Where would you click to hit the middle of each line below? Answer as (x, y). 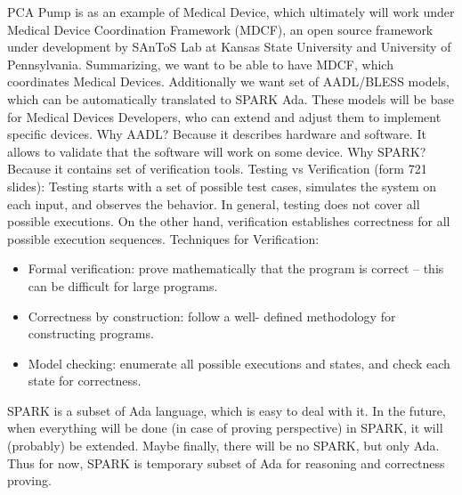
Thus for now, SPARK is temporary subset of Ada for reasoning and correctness (226, 463)
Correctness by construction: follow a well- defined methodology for (212, 316)
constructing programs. (91, 333)
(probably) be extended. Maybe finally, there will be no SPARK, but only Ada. (223, 446)
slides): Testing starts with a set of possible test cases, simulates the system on (222, 186)
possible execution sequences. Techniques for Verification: (163, 238)
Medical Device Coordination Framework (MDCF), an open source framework (220, 29)
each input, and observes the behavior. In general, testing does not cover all (214, 203)
